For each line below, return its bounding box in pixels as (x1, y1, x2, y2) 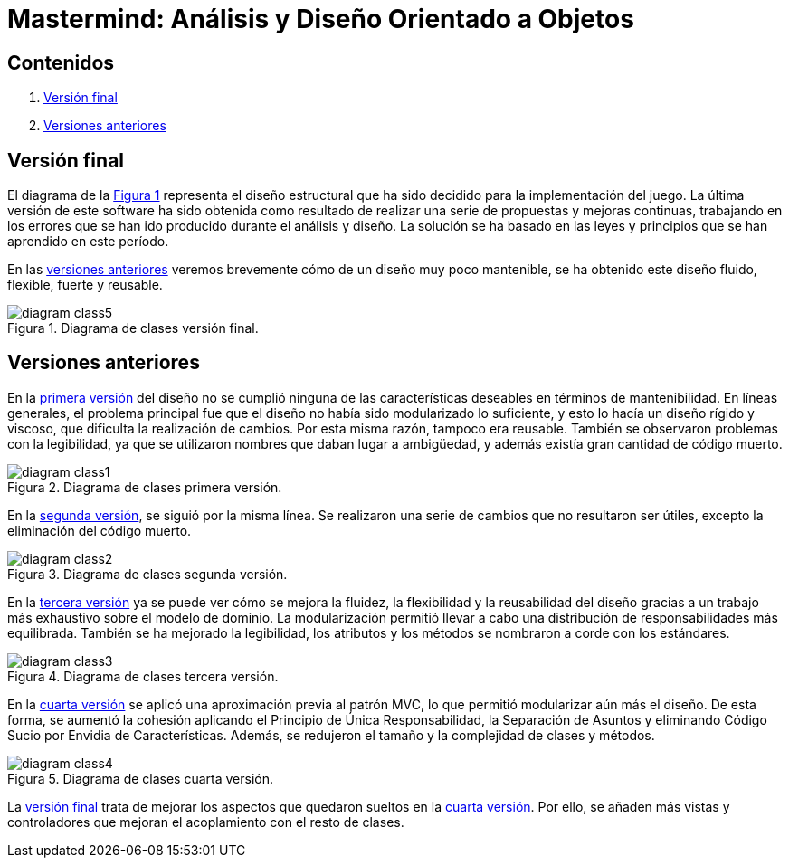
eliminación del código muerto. (7, 522, 192, 538)
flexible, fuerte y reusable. (7, 277, 163, 293)
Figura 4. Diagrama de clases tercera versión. (7, 668, 279, 684)
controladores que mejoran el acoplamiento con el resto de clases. (7, 813, 404, 830)
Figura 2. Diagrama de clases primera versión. (7, 479, 282, 495)
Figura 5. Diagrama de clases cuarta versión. (7, 770, 274, 786)
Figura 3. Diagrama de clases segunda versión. (7, 566, 288, 582)
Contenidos (7, 51, 115, 74)
